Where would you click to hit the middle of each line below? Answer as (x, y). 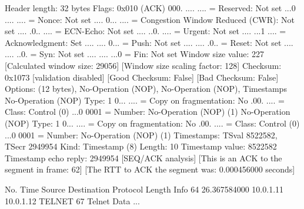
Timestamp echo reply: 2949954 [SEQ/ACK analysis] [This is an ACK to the (143, 157)
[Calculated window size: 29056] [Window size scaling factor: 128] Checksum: (143, 65)
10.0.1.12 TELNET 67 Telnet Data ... (72, 200)
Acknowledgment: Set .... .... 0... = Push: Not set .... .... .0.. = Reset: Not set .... (149, 42)
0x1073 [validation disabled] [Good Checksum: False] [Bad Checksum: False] (142, 77)
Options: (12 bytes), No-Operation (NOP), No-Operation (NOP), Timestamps (146, 89)
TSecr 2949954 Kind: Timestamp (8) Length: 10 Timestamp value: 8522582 (141, 146)
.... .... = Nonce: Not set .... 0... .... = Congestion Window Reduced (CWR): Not (150, 19)
